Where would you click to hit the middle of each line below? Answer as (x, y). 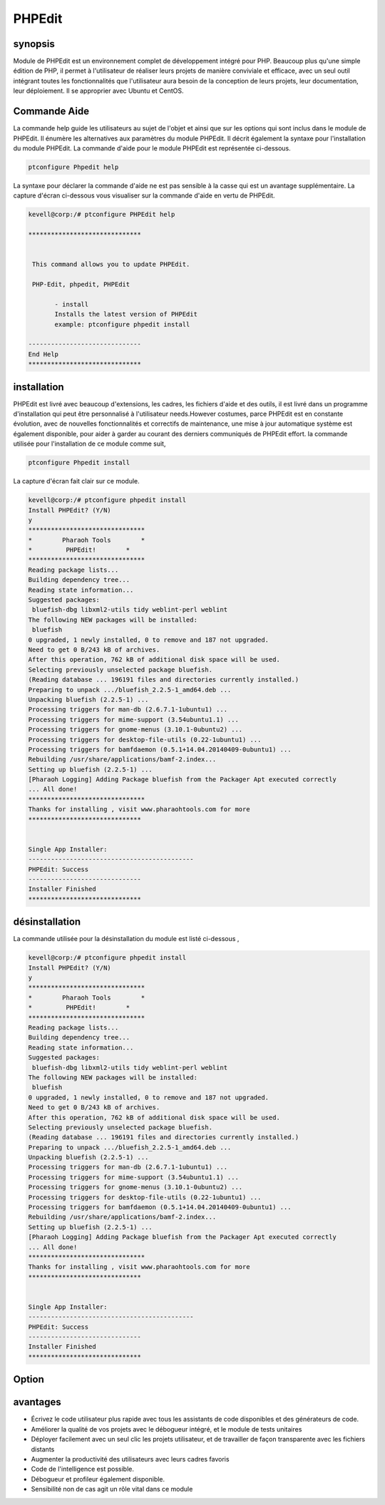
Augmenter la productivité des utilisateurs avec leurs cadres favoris (130, 1459)
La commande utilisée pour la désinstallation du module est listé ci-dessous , (126, 939)
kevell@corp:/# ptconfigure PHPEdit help (102, 215)
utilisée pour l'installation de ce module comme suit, (89, 444)
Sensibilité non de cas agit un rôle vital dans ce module (112, 1489)
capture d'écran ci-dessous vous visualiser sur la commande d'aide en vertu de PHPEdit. (144, 195)
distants (43, 1449)
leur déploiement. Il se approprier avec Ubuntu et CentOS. (99, 91)
